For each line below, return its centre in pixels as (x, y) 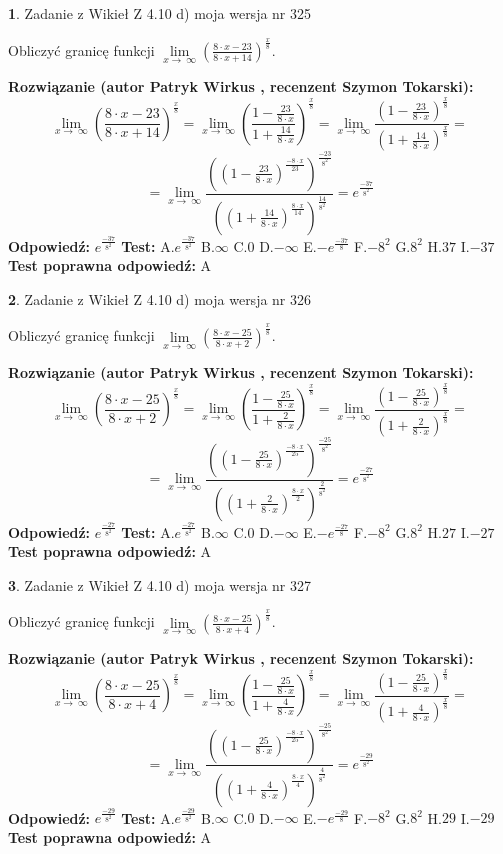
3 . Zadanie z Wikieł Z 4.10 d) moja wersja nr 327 (160, 584)
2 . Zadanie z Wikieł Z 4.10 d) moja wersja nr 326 (160, 298)
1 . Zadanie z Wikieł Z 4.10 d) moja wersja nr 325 (160, 13)
